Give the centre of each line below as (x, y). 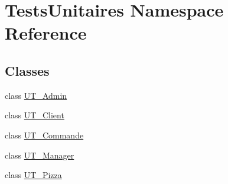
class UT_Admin (36, 95)
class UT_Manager (40, 155)
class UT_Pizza (33, 175)
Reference (46, 33)
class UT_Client (35, 115)
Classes (27, 70)
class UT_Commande (44, 135)
